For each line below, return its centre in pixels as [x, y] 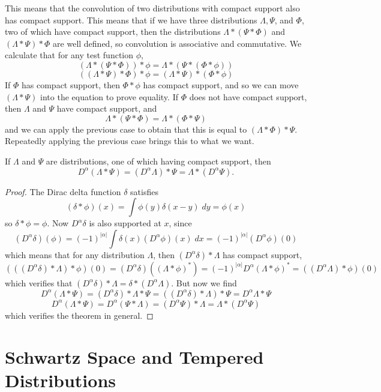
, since [180, 223]
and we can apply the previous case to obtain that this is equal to [126, 129]
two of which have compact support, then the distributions [113, 32]
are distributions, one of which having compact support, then [158, 161]
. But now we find [204, 282]
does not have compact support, [248, 96]
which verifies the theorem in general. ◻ [79, 315]
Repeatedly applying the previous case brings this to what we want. [130, 141]
